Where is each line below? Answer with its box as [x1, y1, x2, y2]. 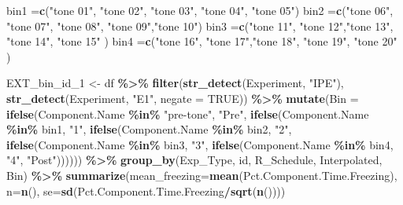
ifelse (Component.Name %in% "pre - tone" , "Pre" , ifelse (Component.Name [6, 105, 369, 122]
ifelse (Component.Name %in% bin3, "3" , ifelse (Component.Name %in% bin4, [6, 136, 394, 152]
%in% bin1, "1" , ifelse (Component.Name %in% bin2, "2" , [6, 121, 292, 137]
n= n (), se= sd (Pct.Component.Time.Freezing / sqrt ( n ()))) [6, 182, 286, 199]
